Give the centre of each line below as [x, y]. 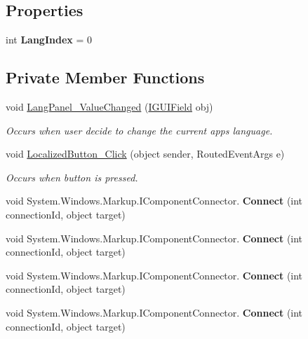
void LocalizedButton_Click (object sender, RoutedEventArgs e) [145, 154]
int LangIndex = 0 [49, 40]
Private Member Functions [105, 77]
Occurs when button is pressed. [72, 177]
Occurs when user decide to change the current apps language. [139, 130]
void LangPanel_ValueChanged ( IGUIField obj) [109, 106]
